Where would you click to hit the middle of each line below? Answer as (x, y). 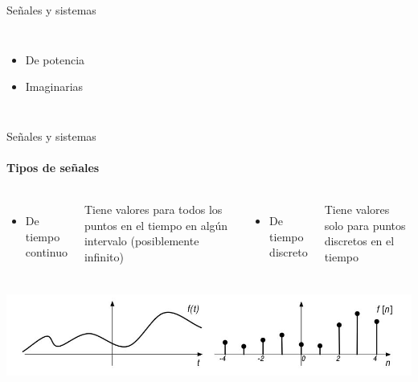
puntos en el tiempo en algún (156, 225)
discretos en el (359, 241)
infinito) (104, 256)
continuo (46, 252)
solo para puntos (365, 225)
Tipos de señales (53, 167)
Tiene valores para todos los (153, 209)
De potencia (55, 59)
